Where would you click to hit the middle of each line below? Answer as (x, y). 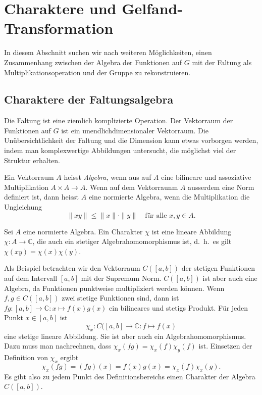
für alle (156, 215)
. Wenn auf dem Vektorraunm (132, 187)
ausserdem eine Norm (221, 187)
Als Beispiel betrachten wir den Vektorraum (72, 268)
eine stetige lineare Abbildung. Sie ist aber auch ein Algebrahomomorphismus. (125, 336)
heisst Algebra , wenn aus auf (108, 177)
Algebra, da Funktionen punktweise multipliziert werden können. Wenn (114, 288)
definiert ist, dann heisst (42, 197)
